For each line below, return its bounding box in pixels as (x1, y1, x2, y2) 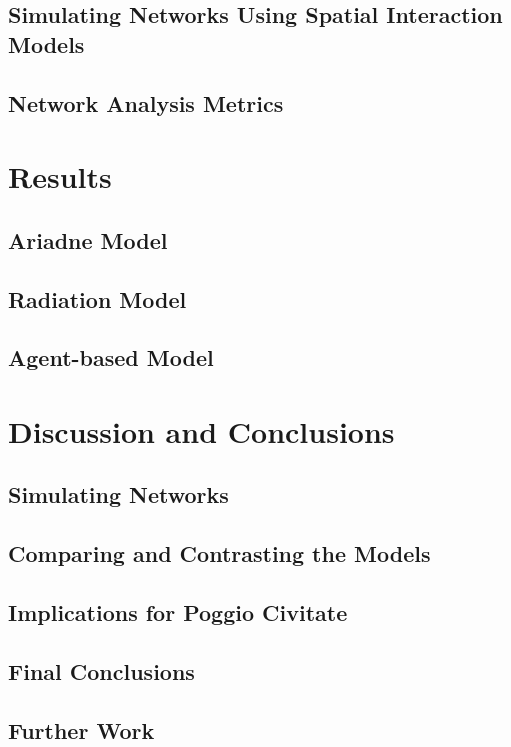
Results (8, 156, 112, 197)
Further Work (8, 714, 155, 745)
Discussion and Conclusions (8, 410, 395, 451)
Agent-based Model (8, 342, 214, 373)
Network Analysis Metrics (8, 87, 284, 118)
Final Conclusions (8, 655, 195, 686)
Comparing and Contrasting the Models (8, 538, 431, 569)
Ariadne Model (8, 224, 168, 255)
